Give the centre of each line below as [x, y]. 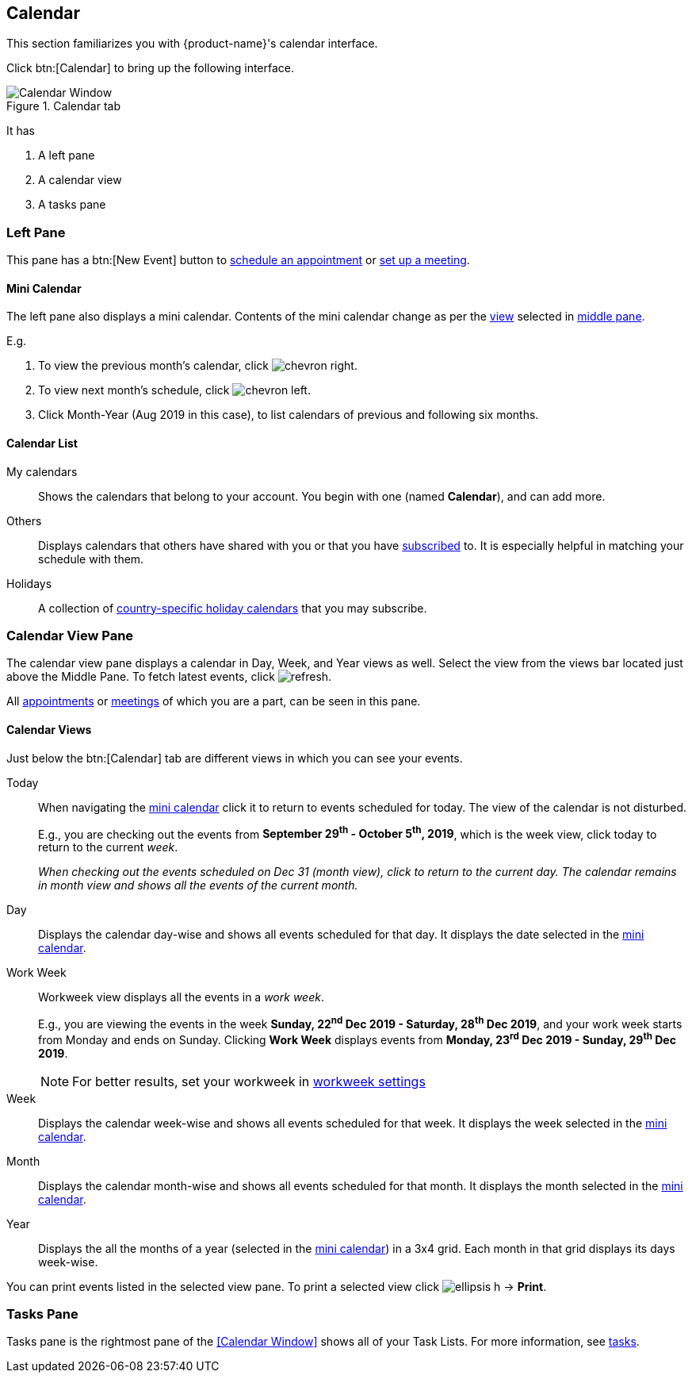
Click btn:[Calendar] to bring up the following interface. [151, 68]
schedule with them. [91, 559]
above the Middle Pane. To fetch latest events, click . [169, 677]
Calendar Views [49, 729]
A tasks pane [72, 205]
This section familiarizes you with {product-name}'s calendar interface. [192, 44]
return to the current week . [108, 847]
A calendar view [80, 180]
